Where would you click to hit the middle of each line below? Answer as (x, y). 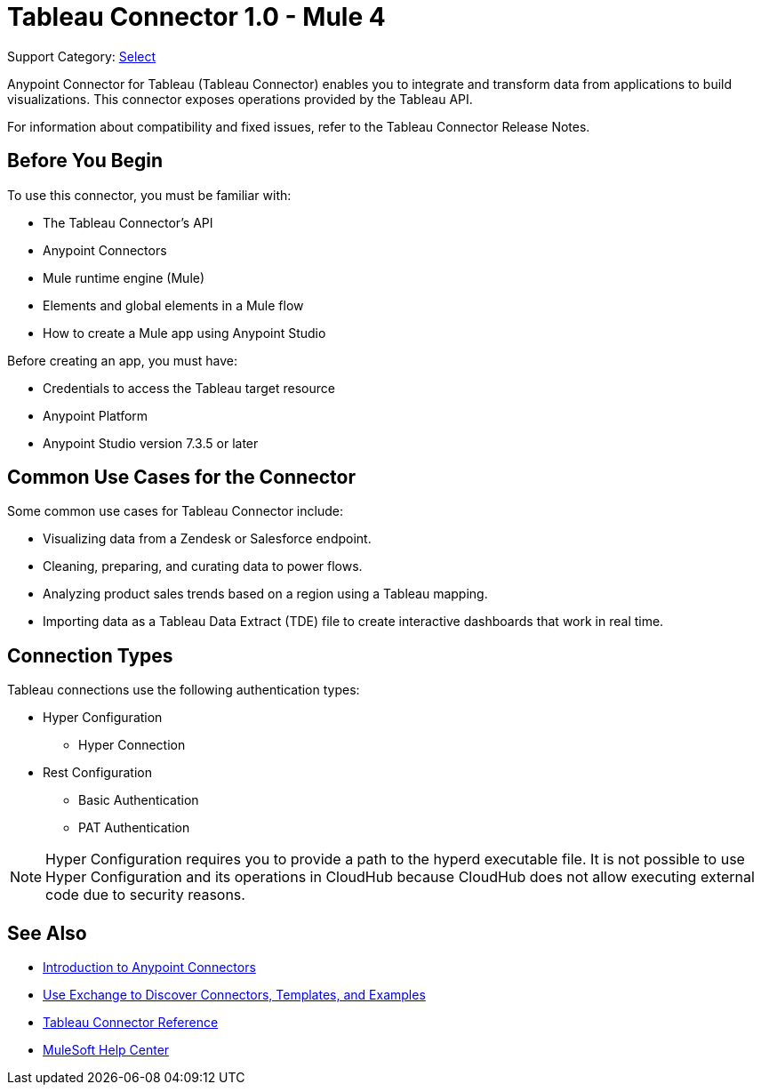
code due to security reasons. (145, 895)
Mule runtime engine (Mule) (124, 277)
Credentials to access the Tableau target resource (189, 388)
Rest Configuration (97, 773)
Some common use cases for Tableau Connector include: (175, 511)
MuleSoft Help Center (106, 1050)
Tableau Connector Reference (131, 1023)
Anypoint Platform (96, 415)
